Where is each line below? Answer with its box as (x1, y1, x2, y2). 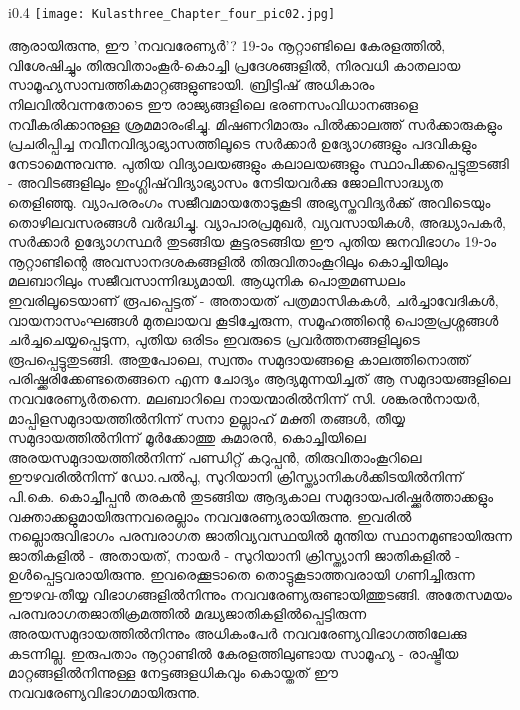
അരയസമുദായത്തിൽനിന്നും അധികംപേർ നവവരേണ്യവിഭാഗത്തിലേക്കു (8, 623, 467, 644)
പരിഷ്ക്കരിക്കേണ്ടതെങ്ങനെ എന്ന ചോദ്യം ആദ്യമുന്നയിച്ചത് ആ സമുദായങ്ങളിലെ (8, 368, 511, 389)
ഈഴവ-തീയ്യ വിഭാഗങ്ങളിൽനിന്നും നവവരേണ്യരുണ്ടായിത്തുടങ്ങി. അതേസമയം (8, 583, 512, 604)
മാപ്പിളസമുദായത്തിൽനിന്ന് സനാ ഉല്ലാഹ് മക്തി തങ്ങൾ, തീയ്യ (8, 407, 406, 428)
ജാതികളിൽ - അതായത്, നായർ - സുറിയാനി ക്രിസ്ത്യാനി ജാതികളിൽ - (8, 544, 461, 565)
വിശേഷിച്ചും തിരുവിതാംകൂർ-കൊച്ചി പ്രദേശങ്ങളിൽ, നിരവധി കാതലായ (8, 54, 461, 75)
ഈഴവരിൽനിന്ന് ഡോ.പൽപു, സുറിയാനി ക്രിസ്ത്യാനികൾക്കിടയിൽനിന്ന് (8, 466, 463, 487)
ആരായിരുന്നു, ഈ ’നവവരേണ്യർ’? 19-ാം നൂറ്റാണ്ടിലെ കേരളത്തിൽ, (8, 35, 446, 56)
